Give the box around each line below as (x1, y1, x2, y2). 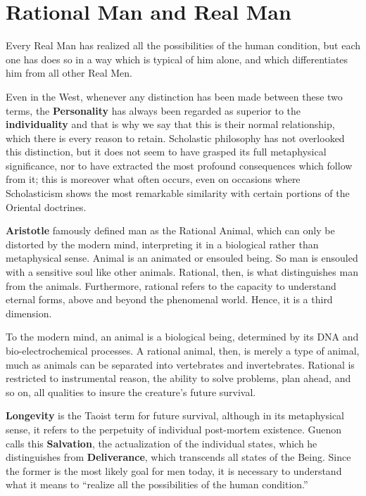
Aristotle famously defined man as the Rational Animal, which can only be (6, 223, 335, 238)
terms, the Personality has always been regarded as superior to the (6, 103, 301, 117)
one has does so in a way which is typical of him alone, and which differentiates (6, 51, 348, 66)
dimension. (6, 305, 52, 320)
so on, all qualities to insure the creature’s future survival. (6, 384, 256, 399)
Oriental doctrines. (6, 199, 87, 214)
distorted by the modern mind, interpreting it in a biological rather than (6, 236, 319, 251)
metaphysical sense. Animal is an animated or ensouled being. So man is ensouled (6, 250, 358, 265)
